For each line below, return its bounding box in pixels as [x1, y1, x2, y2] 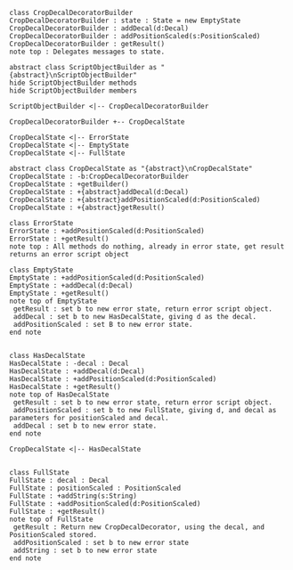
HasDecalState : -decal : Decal [9, 359, 129, 368]
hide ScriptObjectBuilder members [9, 86, 138, 95]
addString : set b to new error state [12, 546, 158, 555]
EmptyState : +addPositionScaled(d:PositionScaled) [9, 273, 205, 282]
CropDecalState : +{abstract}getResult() [9, 203, 166, 212]
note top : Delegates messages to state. [9, 47, 166, 56]
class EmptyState [9, 265, 74, 274]
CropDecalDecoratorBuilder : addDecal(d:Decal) [9, 24, 190, 33]
